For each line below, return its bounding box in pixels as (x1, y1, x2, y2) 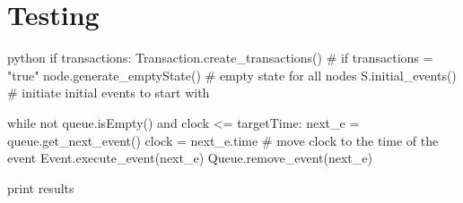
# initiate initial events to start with (7, 83, 210, 102)
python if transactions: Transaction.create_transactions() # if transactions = (7, 48, 433, 67)
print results (7, 178, 74, 197)
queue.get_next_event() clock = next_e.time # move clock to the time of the (7, 131, 439, 149)
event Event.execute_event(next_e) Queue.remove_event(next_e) (7, 148, 372, 167)
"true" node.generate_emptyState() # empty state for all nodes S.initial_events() (7, 65, 457, 84)
